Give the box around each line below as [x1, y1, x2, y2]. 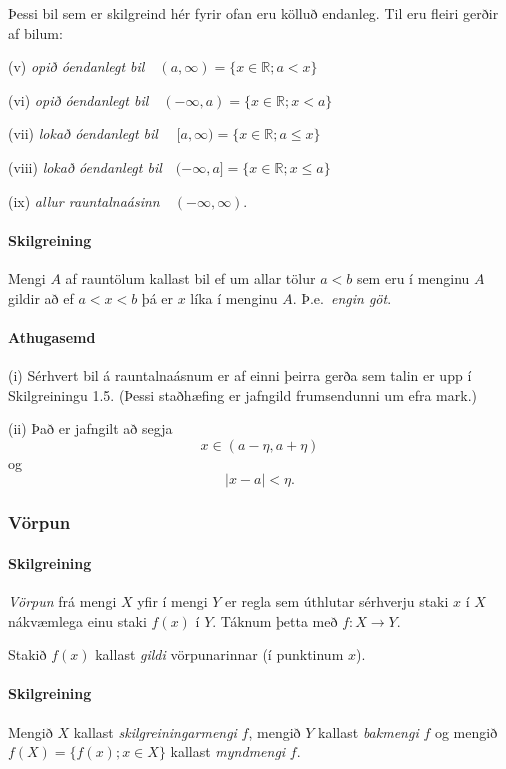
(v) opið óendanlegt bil [8, 56, 145, 77]
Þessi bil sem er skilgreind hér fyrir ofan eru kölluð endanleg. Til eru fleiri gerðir [8, 3, 499, 23]
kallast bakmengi [318, 721, 419, 742]
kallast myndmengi [170, 741, 286, 762]
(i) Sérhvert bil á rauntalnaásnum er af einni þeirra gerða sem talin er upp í [8, 364, 472, 385]
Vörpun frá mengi [8, 590, 117, 611]
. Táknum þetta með [212, 610, 338, 631]
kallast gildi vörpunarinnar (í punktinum [95, 644, 344, 665]
